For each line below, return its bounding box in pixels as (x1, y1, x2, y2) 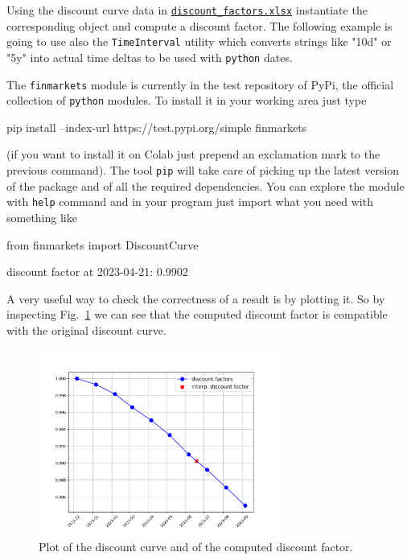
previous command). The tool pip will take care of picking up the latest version (6, 162, 400, 179)
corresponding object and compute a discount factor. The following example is (6, 17, 393, 34)
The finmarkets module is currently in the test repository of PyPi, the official (6, 76, 394, 93)
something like (6, 208, 77, 225)
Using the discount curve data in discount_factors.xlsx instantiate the (6, 2, 368, 18)
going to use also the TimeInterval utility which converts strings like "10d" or (6, 33, 392, 50)
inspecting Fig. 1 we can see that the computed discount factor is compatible (6, 306, 388, 323)
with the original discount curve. (6, 321, 166, 338)
